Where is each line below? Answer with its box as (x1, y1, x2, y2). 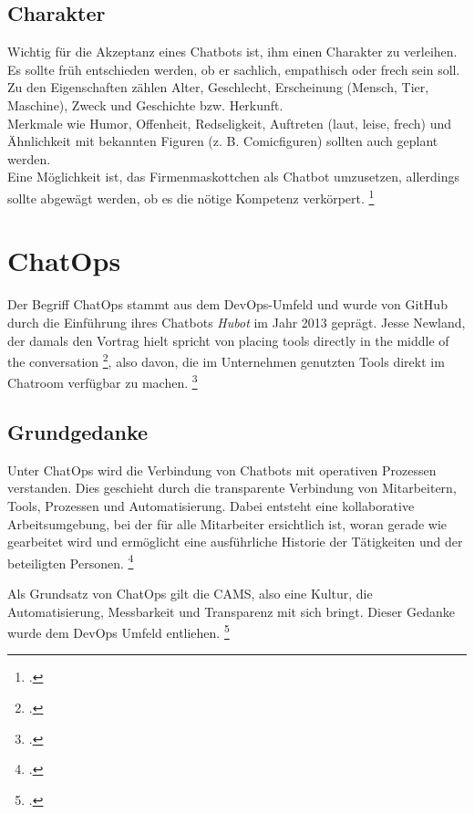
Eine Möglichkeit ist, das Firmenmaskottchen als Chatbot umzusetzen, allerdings (7, 167, 459, 186)
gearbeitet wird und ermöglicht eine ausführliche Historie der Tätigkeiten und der (7, 532, 463, 551)
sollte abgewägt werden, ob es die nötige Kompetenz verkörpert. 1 (7, 185, 375, 207)
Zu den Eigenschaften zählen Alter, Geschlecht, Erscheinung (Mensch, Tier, (7, 78, 429, 97)
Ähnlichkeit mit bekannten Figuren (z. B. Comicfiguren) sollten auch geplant (7, 131, 438, 151)
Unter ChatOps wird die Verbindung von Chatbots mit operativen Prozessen (7, 460, 437, 479)
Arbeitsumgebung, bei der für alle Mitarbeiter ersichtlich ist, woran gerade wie (7, 514, 448, 533)
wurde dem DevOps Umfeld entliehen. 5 (7, 621, 230, 642)
